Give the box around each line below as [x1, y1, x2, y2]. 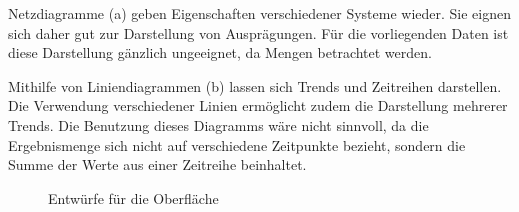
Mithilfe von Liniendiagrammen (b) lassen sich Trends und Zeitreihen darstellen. [8, 75, 502, 96]
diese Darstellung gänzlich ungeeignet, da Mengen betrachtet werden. [8, 42, 432, 63]
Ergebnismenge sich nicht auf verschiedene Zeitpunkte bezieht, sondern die [8, 134, 466, 155]
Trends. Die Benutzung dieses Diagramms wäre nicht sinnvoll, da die [8, 114, 429, 135]
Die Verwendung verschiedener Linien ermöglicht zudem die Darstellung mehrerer [8, 95, 508, 116]
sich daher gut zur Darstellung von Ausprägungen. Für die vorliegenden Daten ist [8, 22, 509, 43]
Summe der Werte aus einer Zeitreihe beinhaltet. [8, 154, 307, 175]
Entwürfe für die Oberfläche [48, 187, 219, 208]
